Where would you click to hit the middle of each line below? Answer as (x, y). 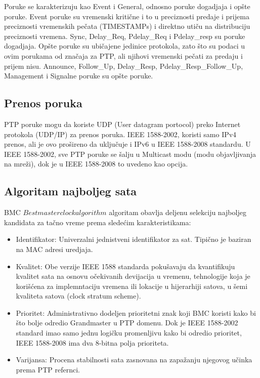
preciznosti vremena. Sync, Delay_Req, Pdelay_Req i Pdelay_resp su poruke (125, 36)
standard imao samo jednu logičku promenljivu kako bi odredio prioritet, (129, 333)
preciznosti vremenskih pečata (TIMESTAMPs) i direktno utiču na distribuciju (127, 26)
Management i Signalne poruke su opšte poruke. (79, 76)
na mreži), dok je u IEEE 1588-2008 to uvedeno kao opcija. (96, 164)
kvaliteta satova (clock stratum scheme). (78, 296)
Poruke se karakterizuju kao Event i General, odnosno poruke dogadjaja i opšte (127, 6)
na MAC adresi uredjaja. (54, 249)
